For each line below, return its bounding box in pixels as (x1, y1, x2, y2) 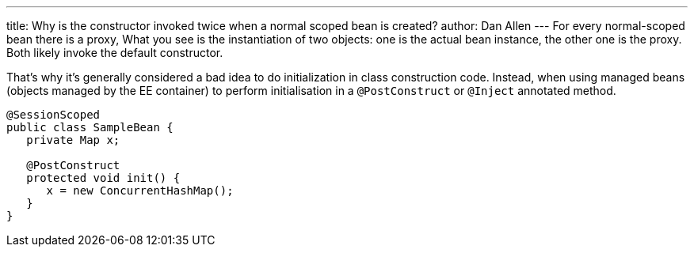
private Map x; (26, 134, 120, 146)
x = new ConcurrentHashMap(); (46, 184, 234, 197)
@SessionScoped (6, 108, 101, 121)
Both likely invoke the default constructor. (6, 46, 223, 59)
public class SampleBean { (6, 121, 173, 134)
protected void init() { (26, 172, 181, 184)
